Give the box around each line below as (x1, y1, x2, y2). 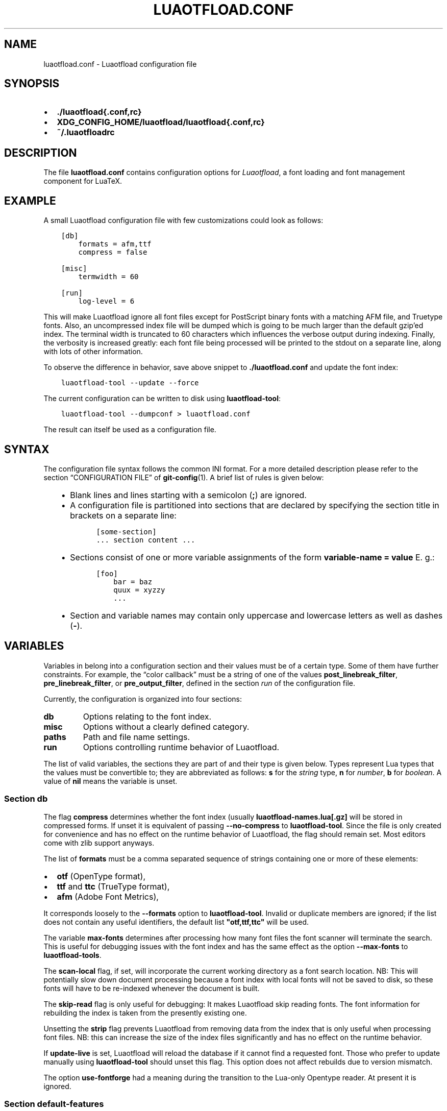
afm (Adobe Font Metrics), (57, 891, 159, 902)
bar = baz (113, 577, 153, 586)
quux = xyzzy (113, 585, 165, 594)
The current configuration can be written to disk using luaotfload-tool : (43, 394, 281, 403)
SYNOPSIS (4, 77, 60, 90)
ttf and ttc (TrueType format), (57, 881, 170, 892)
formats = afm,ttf (78, 240, 152, 249)
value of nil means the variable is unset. (43, 776, 178, 785)
